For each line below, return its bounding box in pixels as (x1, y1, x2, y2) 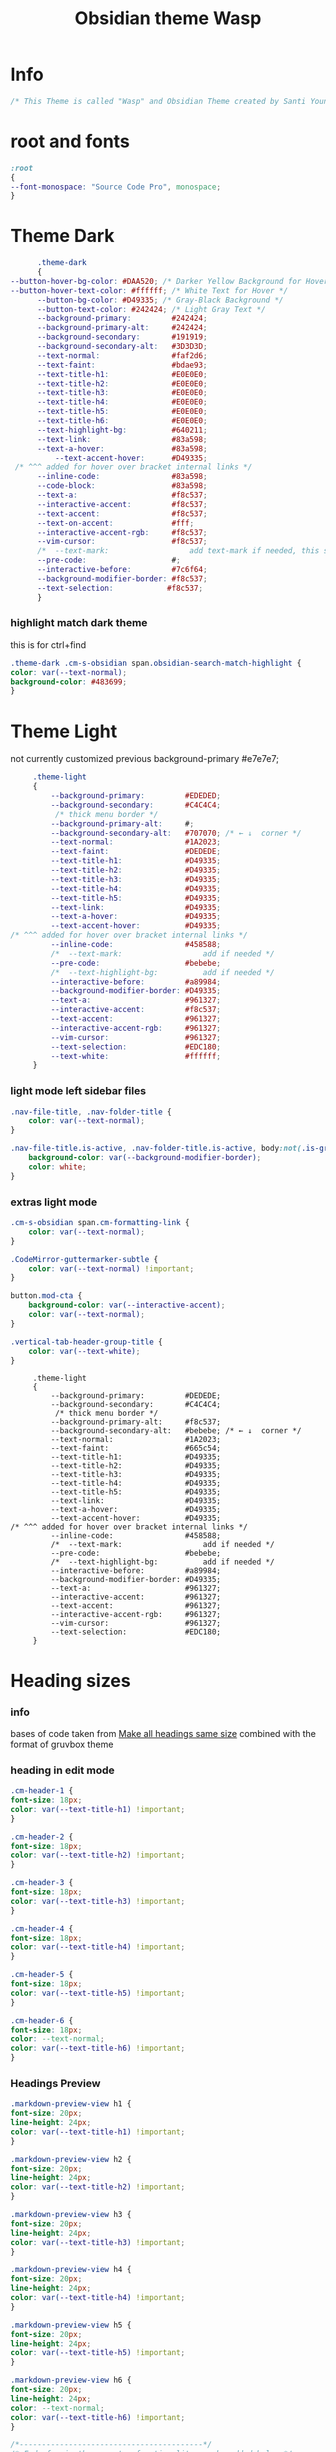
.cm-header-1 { (10, 1786, 74, 1796)
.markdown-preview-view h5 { (10, 2320, 132, 2330)
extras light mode (10, 1195, 98, 1209)
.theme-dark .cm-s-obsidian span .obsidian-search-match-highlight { (10, 658, 302, 668)
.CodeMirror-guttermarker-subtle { (10, 1254, 159, 1264)
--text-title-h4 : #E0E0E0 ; (36, 397, 208, 407)
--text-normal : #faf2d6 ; (36, 350, 208, 361)
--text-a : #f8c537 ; (36, 490, 208, 501)
